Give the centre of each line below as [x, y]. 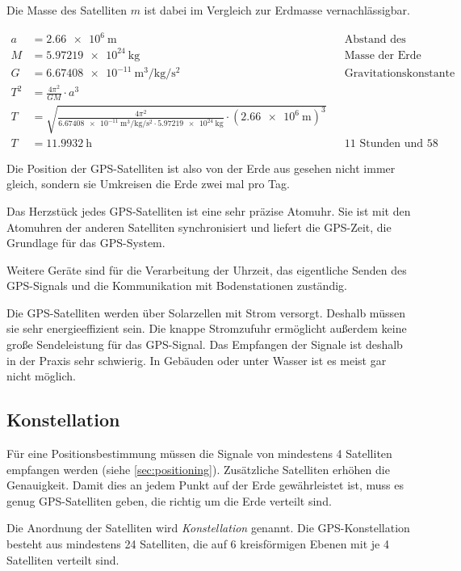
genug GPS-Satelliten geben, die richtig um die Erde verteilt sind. [169, 500]
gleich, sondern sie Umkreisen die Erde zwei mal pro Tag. [148, 184]
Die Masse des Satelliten [67, 10]
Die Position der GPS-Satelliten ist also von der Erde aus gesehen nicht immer [201, 168]
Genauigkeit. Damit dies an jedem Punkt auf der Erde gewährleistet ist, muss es [205, 485]
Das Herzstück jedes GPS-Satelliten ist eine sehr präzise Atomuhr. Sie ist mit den [209, 210]
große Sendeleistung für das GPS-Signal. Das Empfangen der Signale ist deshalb [205, 344]
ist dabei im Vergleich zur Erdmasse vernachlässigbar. [277, 10]
